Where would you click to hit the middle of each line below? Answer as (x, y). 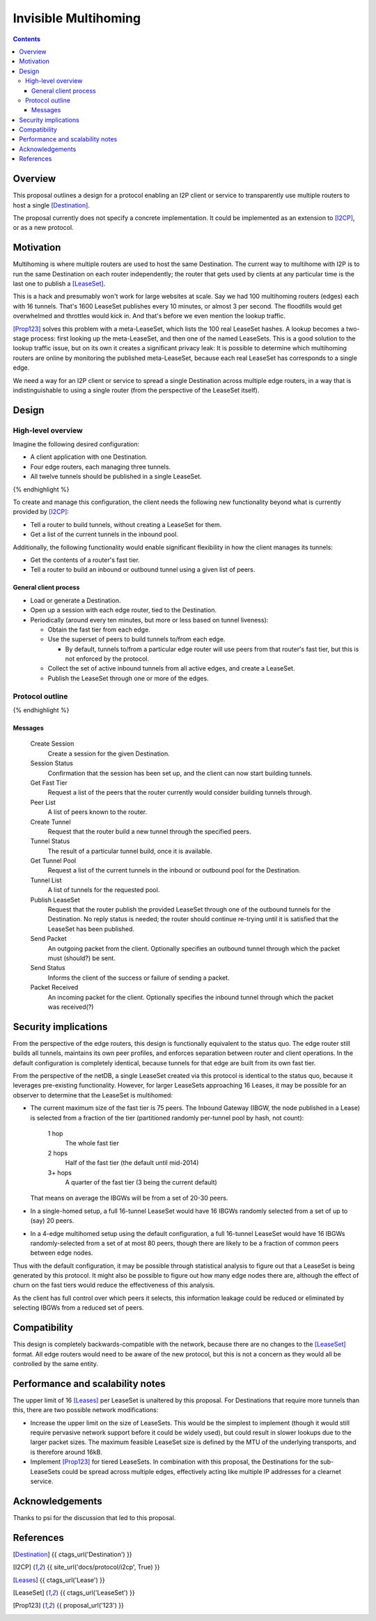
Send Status (48, 968)
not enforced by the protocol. (107, 659)
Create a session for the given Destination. (109, 753)
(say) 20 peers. (52, 1221)
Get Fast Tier (49, 783)
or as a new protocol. (43, 228)
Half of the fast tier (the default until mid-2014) (132, 1163)
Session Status (52, 763)
